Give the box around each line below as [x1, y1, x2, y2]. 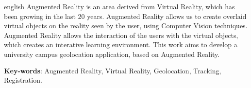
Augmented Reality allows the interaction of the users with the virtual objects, [4, 30, 238, 40]
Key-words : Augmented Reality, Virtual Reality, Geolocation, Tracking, [4, 65, 221, 75]
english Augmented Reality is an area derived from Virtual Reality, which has [4, 1, 235, 11]
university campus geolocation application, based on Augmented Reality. [4, 49, 220, 59]
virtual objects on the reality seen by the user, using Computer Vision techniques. [4, 20, 248, 31]
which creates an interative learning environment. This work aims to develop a [4, 39, 237, 50]
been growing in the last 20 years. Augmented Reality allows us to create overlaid [4, 11, 247, 21]
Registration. [4, 75, 42, 85]
